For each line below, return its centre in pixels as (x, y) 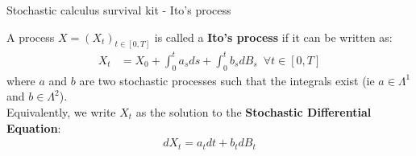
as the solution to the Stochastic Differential (254, 111)
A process (31, 37)
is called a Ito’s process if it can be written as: (273, 37)
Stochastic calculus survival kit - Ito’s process (119, 10)
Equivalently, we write (61, 111)
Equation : (34, 127)
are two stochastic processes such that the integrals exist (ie (227, 80)
